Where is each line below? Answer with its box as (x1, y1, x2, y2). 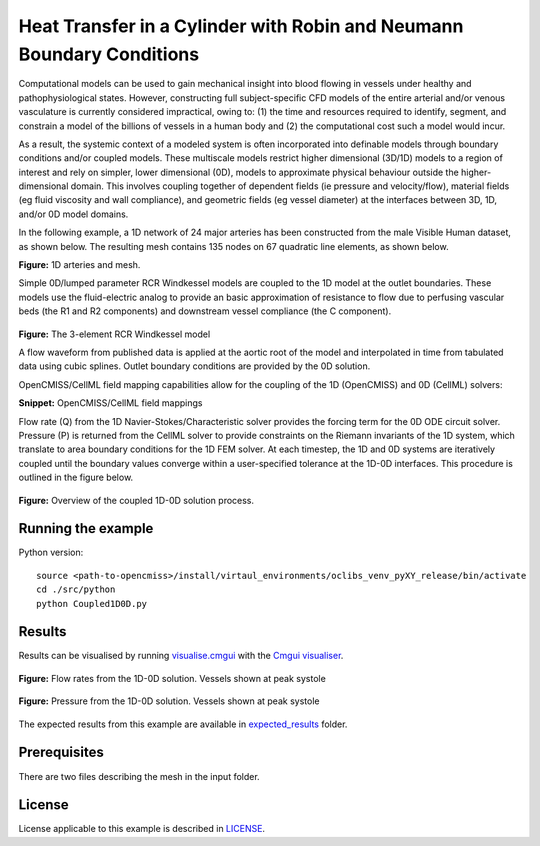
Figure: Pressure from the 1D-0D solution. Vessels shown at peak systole (18, 695, 320, 707)
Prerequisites (18, 744, 104, 761)
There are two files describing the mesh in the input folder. (18, 770, 260, 782)
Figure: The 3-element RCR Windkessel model (18, 328, 211, 340)
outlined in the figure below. (18, 471, 134, 484)
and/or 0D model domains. (18, 208, 129, 220)
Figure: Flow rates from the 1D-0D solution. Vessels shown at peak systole (18, 672, 327, 684)
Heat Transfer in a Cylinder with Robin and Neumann (18, 15, 464, 37)
